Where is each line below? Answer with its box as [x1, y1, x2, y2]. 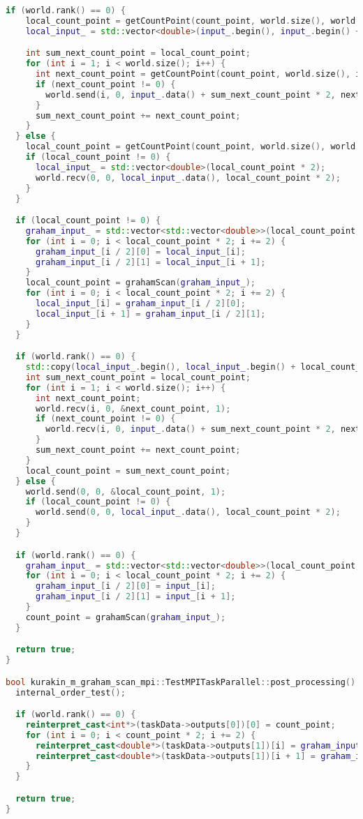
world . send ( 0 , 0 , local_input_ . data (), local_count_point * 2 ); [35, 507, 341, 518]
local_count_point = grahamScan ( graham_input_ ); [25, 278, 255, 288]
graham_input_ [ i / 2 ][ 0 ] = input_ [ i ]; [35, 581, 216, 592]
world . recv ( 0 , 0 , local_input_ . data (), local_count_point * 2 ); [35, 172, 341, 183]
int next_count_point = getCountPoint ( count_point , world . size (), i [35, 69, 361, 80]
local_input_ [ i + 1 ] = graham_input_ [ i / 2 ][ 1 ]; [35, 308, 266, 319]
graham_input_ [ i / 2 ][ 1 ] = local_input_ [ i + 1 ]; [35, 257, 266, 267]
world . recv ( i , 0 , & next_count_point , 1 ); [35, 403, 231, 414]
